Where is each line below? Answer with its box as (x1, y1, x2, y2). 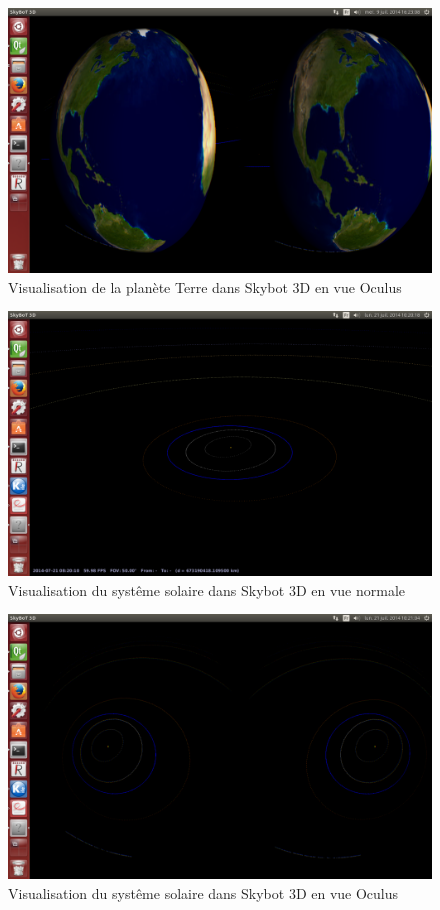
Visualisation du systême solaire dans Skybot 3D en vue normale (8, 579, 406, 600)
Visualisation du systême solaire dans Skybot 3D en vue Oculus (8, 882, 399, 903)
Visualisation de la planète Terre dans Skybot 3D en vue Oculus (8, 276, 402, 297)
